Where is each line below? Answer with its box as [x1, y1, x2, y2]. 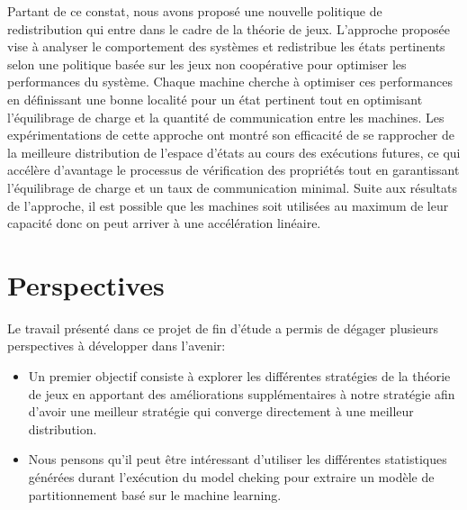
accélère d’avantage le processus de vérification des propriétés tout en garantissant [7, 160, 460, 179]
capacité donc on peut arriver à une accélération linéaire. [7, 214, 321, 232]
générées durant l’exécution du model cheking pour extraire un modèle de [28, 468, 435, 486]
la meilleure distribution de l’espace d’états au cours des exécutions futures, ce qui [7, 142, 461, 161]
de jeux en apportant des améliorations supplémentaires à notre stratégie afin [28, 384, 455, 403]
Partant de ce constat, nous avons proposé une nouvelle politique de [7, 2, 382, 20]
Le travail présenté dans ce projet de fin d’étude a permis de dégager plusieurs [7, 318, 439, 337]
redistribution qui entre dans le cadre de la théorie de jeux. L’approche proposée [7, 19, 450, 38]
